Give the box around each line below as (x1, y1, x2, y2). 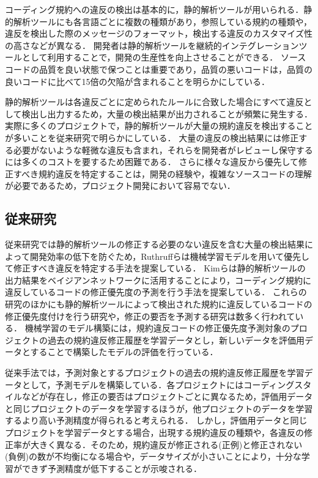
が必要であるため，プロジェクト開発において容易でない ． (5, 179, 235, 192)
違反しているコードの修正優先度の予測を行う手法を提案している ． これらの (5, 285, 307, 298)
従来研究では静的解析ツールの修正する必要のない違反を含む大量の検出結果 (5, 238, 305, 251)
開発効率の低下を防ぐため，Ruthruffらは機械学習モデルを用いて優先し (29, 249, 310, 262)
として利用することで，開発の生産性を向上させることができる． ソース (21, 51, 306, 64)
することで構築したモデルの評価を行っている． (30, 345, 218, 358)
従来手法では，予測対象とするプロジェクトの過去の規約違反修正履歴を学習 (5, 366, 305, 379)
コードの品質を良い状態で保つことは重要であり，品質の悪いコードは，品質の (5, 62, 312, 75)
